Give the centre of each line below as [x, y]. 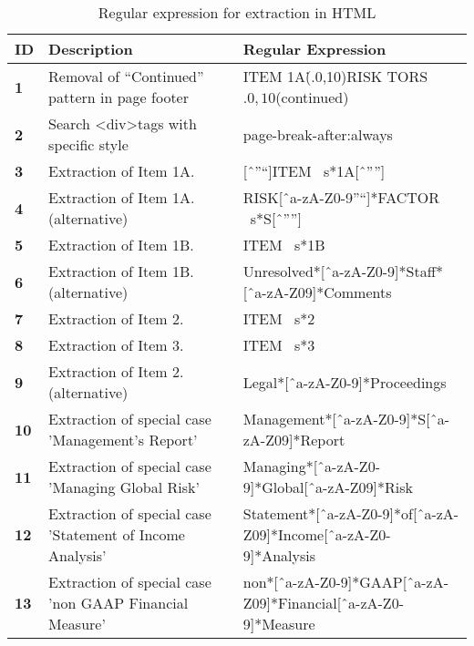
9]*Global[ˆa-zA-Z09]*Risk [328, 487]
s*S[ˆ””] [276, 218]
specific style [88, 144]
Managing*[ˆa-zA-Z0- [311, 466]
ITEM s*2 [279, 318]
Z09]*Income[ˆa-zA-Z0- [317, 534]
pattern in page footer [118, 97]
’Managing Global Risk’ [124, 487]
